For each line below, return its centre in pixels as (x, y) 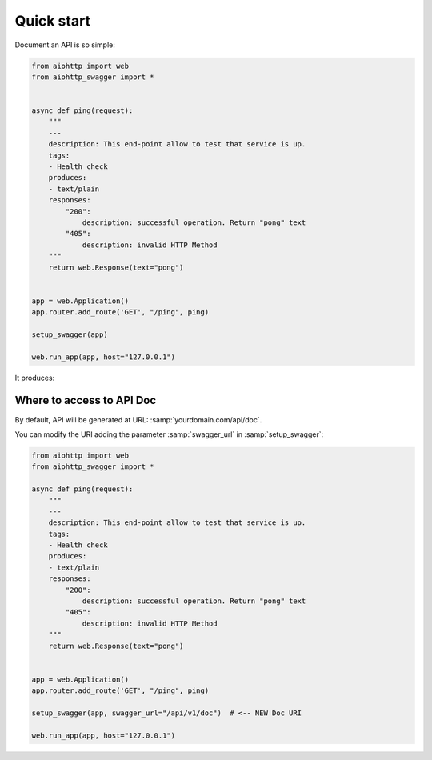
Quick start (53, 21)
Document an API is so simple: (65, 45)
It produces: (35, 378)
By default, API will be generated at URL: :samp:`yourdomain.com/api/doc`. (138, 419)
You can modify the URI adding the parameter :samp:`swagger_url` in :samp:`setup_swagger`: (169, 434)
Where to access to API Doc (86, 400)
